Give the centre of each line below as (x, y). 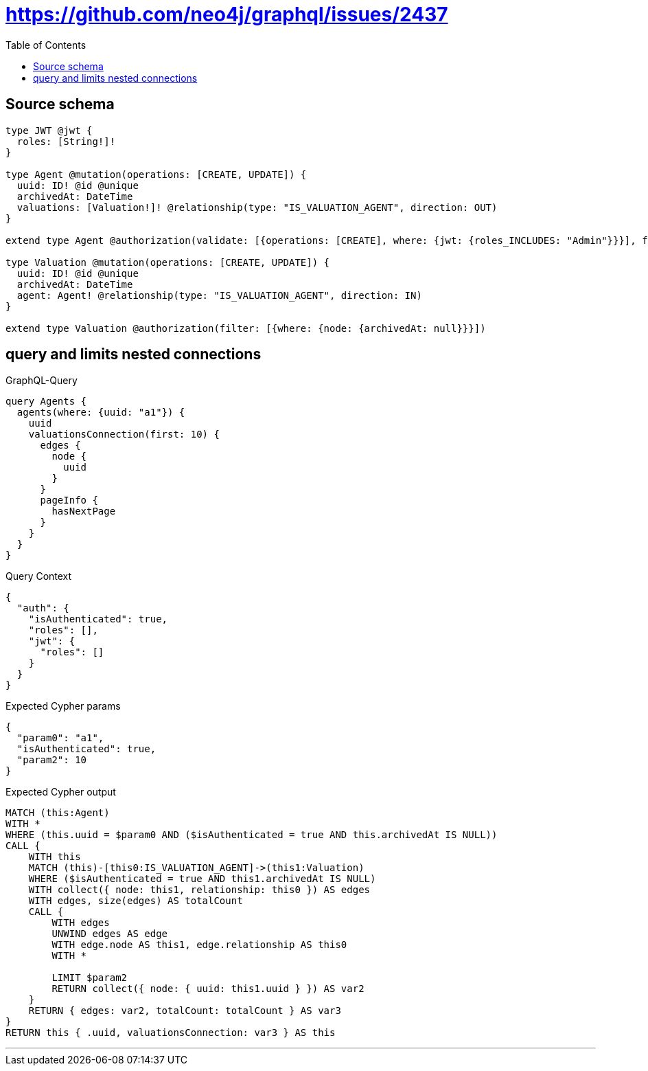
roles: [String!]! (66, 141)
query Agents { (46, 402)
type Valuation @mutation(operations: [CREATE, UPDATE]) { (168, 262)
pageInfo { (69, 500)
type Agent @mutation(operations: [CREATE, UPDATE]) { (156, 174)
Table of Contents (46, 45)
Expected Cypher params (63, 706)
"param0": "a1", (60, 738)
